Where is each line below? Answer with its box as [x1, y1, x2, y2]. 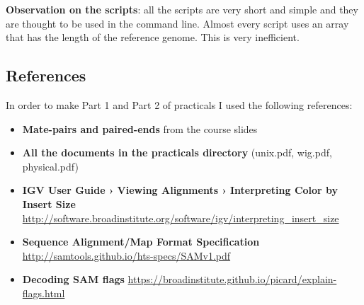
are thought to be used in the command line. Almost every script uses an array [6, 16, 349, 30]
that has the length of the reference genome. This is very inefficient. [6, 30, 300, 45]
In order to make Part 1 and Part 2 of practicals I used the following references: [6, 97, 353, 112]
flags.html [22, 285, 65, 300]
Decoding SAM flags [22, 272, 125, 287]
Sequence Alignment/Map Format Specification [22, 234, 260, 249]
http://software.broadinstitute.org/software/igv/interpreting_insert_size [22, 210, 339, 225]
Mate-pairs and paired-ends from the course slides [22, 121, 258, 136]
